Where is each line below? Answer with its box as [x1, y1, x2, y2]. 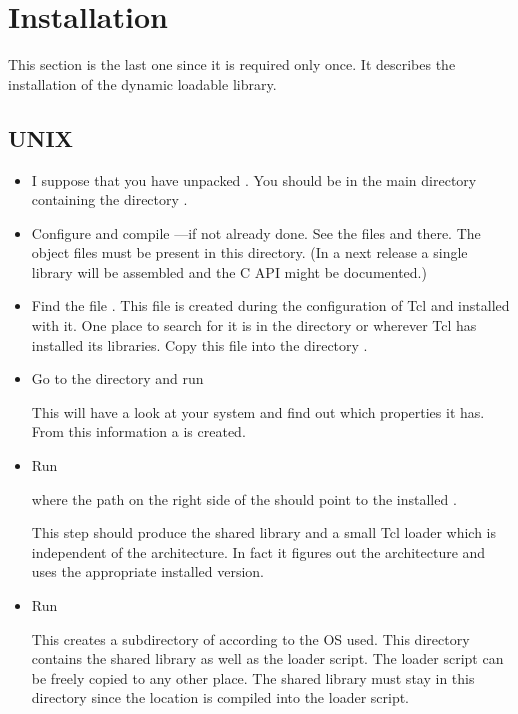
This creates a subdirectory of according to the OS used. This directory [31, 628, 470, 649]
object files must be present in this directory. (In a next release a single [31, 242, 468, 263]
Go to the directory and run [31, 368, 204, 389]
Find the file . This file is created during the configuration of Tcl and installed [31, 295, 510, 316]
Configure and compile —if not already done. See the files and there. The [31, 222, 481, 243]
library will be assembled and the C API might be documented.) [31, 261, 427, 282]
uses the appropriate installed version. [31, 561, 265, 582]
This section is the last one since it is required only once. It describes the [8, 54, 456, 75]
